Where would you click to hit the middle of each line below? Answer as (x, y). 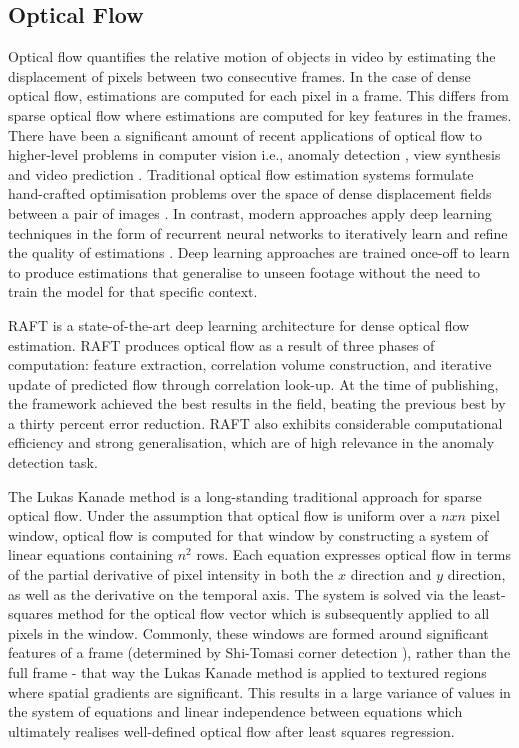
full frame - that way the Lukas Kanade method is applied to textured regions (247, 672)
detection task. (53, 462)
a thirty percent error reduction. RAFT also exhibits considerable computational (255, 422)
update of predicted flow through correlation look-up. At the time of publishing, (253, 383)
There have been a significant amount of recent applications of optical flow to (245, 134)
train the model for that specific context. (133, 291)
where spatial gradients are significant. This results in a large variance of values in (259, 691)
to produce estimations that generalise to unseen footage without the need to (244, 271)
